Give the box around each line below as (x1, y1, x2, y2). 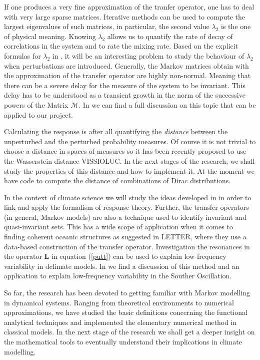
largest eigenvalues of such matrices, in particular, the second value (4, 21, 209, 32)
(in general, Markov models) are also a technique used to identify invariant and (4, 211, 246, 222)
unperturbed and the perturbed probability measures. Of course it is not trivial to (4, 136, 256, 146)
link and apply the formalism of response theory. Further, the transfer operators (4, 202, 249, 212)
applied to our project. (4, 109, 73, 120)
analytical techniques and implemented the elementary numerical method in (4, 316, 237, 327)
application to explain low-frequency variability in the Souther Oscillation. (4, 270, 232, 281)
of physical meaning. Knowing (4, 31, 96, 41)
